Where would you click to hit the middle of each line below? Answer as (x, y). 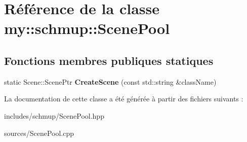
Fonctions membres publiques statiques (109, 60)
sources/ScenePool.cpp (39, 133)
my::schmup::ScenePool (87, 28)
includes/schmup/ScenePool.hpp (54, 115)
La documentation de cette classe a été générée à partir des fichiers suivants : (124, 99)
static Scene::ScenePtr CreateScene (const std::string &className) (110, 81)
